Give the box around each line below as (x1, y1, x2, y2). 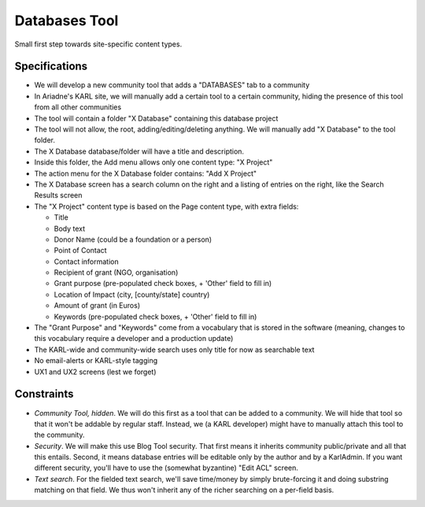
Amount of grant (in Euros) (54, 301, 141, 310)
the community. (34, 430, 85, 440)
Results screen (34, 191, 83, 200)
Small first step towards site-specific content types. (14, 39, 183, 49)
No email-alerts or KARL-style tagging (34, 356, 157, 365)
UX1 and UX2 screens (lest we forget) (34, 367, 157, 376)
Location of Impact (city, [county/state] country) (54, 290, 210, 299)
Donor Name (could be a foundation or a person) (54, 235, 213, 244)
